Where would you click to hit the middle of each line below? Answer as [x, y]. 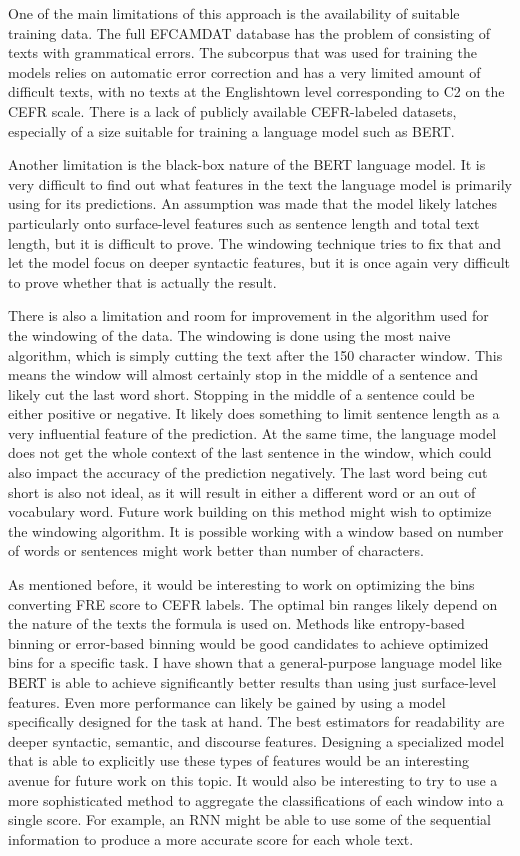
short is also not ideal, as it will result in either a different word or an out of [242, 491]
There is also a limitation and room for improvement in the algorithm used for [248, 315]
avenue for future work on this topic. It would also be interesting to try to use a [253, 779]
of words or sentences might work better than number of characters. [216, 550]
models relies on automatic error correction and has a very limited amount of [244, 71]
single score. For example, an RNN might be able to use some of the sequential [250, 819]
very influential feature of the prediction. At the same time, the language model [252, 432]
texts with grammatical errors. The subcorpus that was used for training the [242, 52]
